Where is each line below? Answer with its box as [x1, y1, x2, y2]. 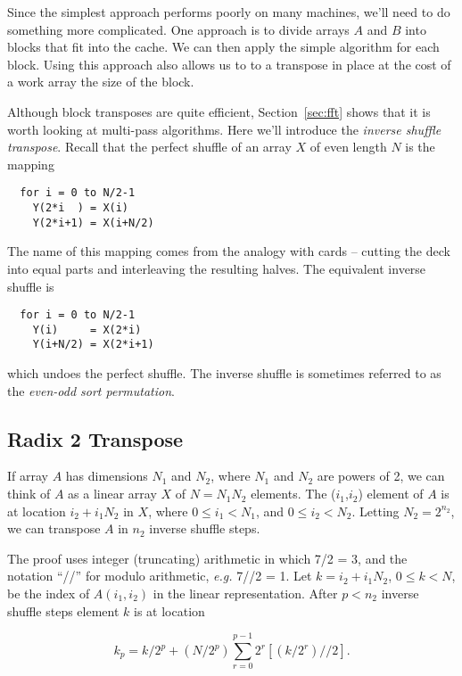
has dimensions [65, 466, 148, 485]
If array [7, 466, 48, 485]
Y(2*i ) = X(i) [32, 202, 129, 214]
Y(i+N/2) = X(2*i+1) [32, 338, 154, 351]
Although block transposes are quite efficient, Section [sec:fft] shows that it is [7, 102, 431, 120]
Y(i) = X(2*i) [32, 323, 142, 336]
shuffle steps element [7, 601, 120, 620]
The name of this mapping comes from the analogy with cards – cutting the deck [7, 242, 450, 260]
